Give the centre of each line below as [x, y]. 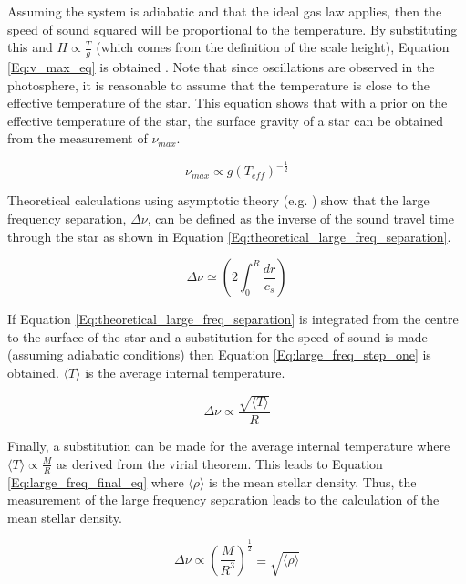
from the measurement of [78, 138]
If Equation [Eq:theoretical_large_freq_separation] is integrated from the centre [233, 319]
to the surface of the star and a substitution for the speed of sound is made [217, 336]
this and [30, 47]
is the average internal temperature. [185, 372]
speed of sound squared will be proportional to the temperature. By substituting [233, 29]
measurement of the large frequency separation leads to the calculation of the [223, 500]
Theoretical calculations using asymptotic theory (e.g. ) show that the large [218, 200]
